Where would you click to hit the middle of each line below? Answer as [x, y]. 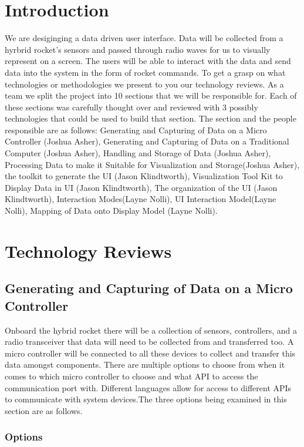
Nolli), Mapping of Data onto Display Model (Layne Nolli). [111, 211]
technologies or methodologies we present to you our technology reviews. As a [144, 84]
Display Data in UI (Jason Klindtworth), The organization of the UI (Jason [141, 187]
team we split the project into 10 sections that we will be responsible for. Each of [151, 95]
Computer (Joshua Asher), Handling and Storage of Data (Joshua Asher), [138, 153]
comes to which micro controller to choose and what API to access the [131, 376]
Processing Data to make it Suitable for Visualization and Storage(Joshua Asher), [152, 164]
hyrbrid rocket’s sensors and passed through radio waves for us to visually [138, 49]
